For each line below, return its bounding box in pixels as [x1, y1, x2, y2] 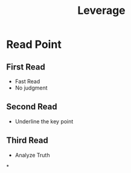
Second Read [6, 102, 57, 112]
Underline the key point [14, 117, 74, 125]
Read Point [6, 38, 62, 51]
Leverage [77, 4, 126, 18]
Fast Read [14, 78, 40, 85]
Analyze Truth [14, 151, 50, 158]
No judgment [14, 84, 48, 91]
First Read [6, 62, 45, 72]
